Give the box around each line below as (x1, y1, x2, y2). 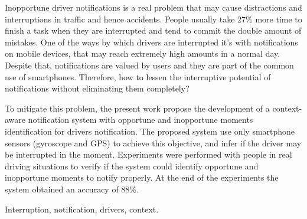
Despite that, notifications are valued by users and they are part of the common (5, 58, 294, 71)
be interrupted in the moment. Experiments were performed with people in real (5, 148, 292, 161)
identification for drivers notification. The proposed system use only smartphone (5, 125, 295, 137)
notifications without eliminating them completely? (5, 82, 190, 94)
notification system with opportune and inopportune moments (28, 113, 253, 126)
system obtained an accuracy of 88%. (5, 182, 139, 195)
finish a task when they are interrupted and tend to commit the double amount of (5, 24, 302, 37)
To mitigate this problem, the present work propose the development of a (5, 102, 270, 114)
